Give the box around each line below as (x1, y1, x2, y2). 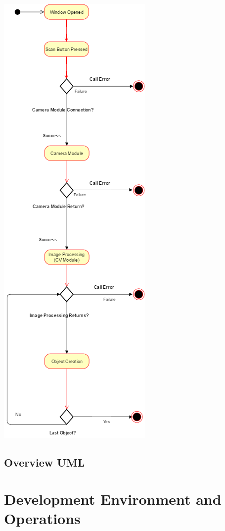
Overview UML (4, 454, 85, 470)
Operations (4, 508, 81, 528)
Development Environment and (4, 488, 222, 509)
